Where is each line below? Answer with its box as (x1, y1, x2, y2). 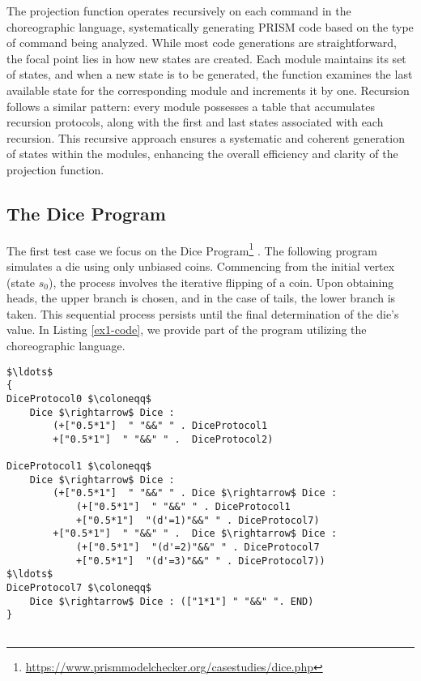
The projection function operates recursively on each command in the (6, 2, 351, 19)
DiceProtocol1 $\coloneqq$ (6, 460, 151, 473)
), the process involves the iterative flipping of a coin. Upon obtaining (49, 273, 394, 290)
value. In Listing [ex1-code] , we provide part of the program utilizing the (6, 321, 367, 338)
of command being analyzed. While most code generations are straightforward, (6, 34, 397, 51)
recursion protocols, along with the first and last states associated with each (6, 113, 384, 131)
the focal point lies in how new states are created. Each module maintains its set (6, 49, 406, 66)
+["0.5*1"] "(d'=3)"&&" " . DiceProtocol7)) (75, 555, 325, 567)
